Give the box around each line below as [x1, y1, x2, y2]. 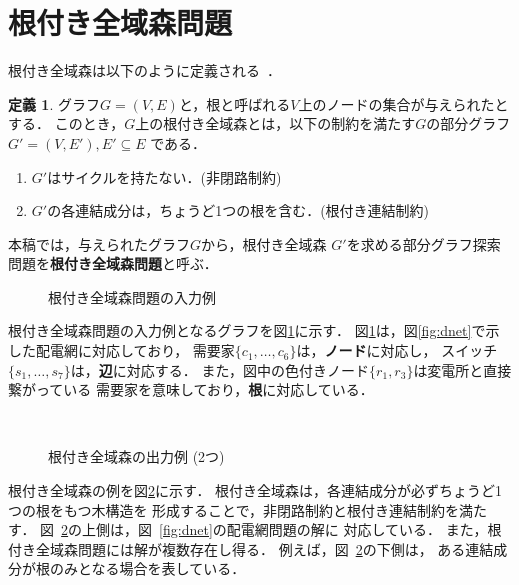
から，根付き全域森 [201, 233, 327, 254]
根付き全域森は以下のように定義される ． [8, 60, 281, 81]
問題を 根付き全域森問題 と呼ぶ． [8, 253, 218, 274]
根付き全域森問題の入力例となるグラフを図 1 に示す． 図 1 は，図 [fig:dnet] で [8, 320, 486, 341]
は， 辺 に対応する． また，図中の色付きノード [70, 359, 370, 380]
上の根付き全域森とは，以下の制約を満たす [135, 113, 416, 134]
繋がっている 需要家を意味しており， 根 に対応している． [8, 379, 374, 400]
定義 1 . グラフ [8, 93, 100, 114]
